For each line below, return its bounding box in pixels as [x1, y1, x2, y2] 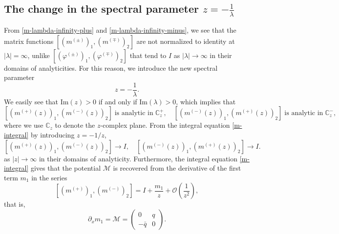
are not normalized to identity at [136, 36, 235, 46]
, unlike [27, 50, 50, 60]
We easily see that [4, 96, 58, 106]
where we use [4, 120, 43, 130]
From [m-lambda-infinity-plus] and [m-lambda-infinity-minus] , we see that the [4, 25, 236, 35]
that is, [4, 199, 25, 209]
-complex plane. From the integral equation [100, 120, 230, 130]
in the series [31, 172, 67, 182]
